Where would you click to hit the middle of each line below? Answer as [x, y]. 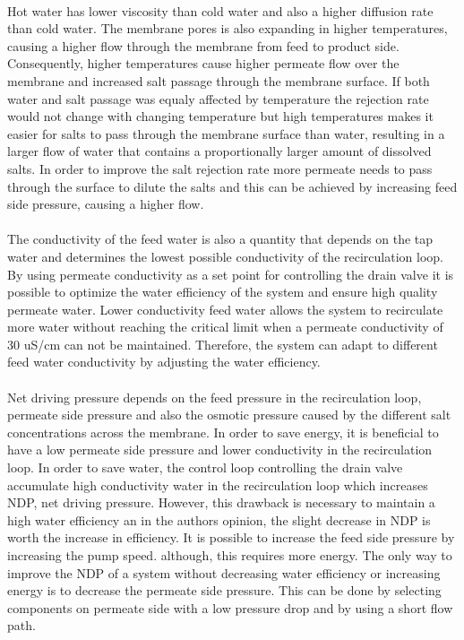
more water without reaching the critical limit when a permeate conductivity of [225, 327]
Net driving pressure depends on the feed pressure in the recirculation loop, [215, 397]
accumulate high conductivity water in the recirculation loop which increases [218, 484]
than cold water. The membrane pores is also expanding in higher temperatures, [228, 28]
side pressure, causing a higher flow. [106, 204]
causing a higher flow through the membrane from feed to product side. [203, 45]
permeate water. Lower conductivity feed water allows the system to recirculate [225, 309]
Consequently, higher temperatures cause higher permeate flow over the [203, 63]
